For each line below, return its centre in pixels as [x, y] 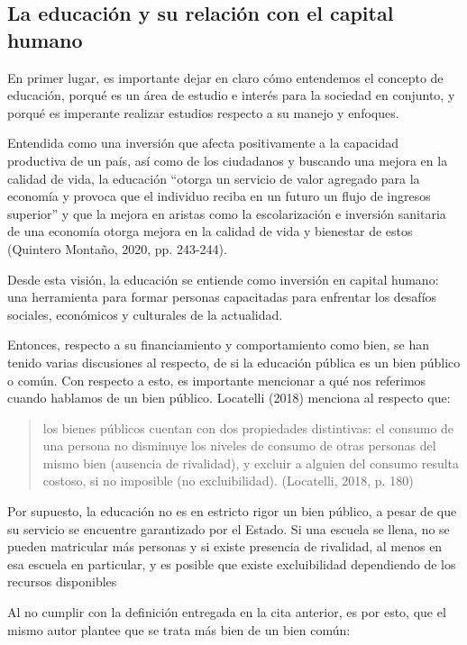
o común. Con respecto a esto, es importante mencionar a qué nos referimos [217, 380]
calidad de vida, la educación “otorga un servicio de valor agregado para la [214, 178]
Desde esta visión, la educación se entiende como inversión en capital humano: [223, 279]
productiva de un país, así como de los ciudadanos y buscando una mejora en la [228, 160]
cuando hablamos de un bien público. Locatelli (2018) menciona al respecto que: [229, 398]
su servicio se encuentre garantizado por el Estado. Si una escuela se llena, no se [229, 528]
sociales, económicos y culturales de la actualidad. [145, 314]
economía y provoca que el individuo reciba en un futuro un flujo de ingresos [219, 196]
